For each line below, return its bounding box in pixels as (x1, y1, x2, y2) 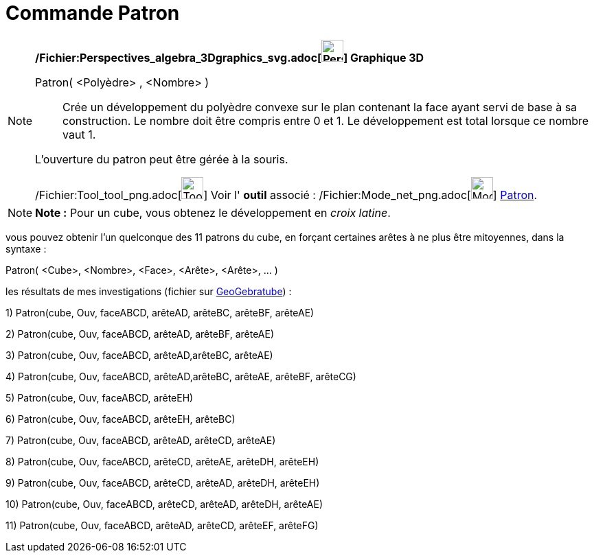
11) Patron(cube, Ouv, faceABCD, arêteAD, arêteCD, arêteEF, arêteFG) (5, 519, 319, 531)
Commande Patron (5, 1, 180, 25)
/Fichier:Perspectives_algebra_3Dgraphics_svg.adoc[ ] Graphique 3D (35, 50, 424, 65)
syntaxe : (5, 242, 47, 255)
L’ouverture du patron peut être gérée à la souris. (35, 152, 288, 166)
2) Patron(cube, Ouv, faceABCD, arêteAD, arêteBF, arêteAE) (5, 327, 275, 340)
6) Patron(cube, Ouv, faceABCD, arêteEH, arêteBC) (5, 412, 236, 425)
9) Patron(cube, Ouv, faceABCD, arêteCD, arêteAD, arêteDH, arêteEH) (5, 476, 320, 489)
